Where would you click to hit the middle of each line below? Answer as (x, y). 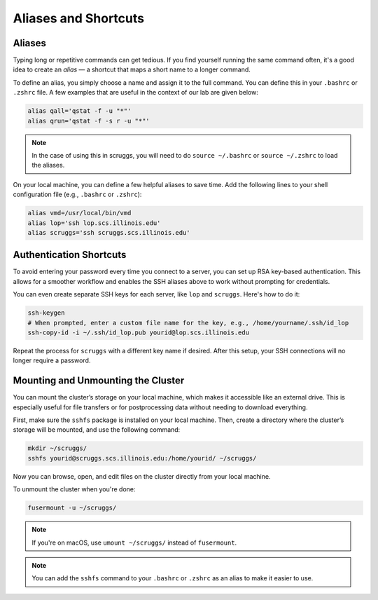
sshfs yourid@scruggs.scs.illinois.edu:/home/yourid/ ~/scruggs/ (142, 458)
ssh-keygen (46, 313)
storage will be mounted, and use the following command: (97, 430)
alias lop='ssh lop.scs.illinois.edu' (94, 223)
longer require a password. (52, 360)
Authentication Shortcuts (70, 255)
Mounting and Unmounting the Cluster (99, 381)
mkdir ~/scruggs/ (57, 448)
